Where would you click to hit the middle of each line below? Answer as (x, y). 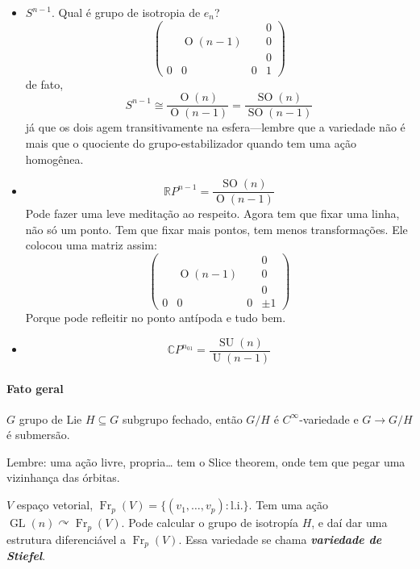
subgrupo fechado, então (182, 418)
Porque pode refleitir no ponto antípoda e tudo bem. (156, 318)
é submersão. (38, 435)
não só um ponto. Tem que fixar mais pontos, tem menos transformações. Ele (216, 229)
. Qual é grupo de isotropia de (126, 12)
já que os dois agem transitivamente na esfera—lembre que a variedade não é (215, 127)
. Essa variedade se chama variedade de (280, 539)
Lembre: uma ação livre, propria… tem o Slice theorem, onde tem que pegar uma (206, 461)
